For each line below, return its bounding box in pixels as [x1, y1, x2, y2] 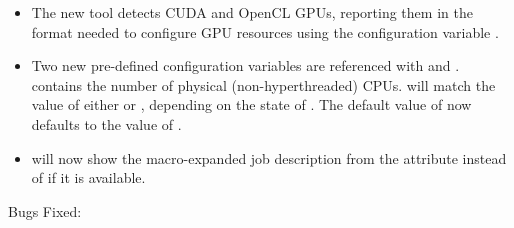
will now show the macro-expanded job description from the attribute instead [31, 147, 507, 168]
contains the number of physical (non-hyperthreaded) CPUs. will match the [31, 74, 496, 95]
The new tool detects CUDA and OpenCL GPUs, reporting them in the [31, 2, 473, 22]
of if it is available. [31, 167, 146, 188]
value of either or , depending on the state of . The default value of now [31, 94, 472, 115]
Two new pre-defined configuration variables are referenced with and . [31, 55, 460, 76]
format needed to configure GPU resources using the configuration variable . [31, 21, 499, 42]
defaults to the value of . [31, 113, 182, 134]
